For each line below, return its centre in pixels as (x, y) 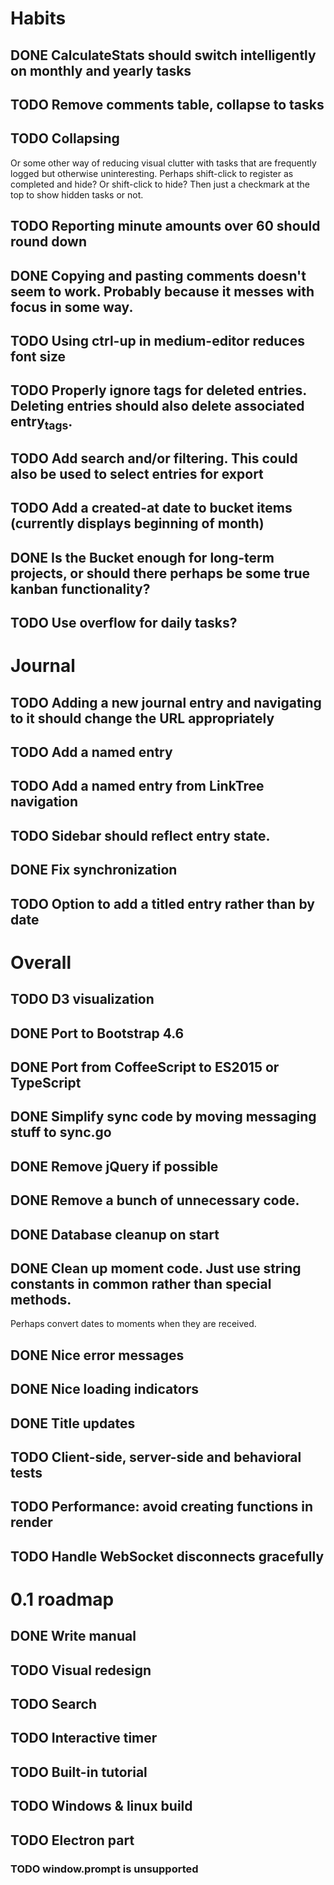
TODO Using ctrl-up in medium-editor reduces (157, 340)
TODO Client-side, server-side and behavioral (156, 1457)
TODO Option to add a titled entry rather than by (162, 903)
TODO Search (53, 1704)
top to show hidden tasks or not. (77, 194)
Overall (41, 962)
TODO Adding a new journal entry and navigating (166, 702)
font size (38, 356)
